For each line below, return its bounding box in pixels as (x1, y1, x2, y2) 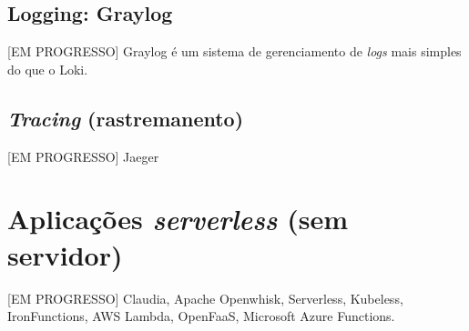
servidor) (7, 236, 123, 273)
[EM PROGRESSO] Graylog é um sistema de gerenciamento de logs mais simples (7, 42, 462, 61)
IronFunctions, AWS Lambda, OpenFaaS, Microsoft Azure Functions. (7, 306, 395, 326)
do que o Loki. (7, 59, 88, 78)
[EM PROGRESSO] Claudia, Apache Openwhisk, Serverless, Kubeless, (7, 288, 403, 307)
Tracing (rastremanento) (7, 104, 244, 132)
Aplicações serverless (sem (7, 200, 349, 238)
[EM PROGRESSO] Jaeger (7, 146, 159, 165)
